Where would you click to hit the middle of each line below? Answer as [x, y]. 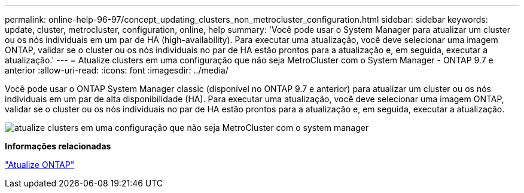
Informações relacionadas [58, 146]
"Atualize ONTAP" [40, 165]
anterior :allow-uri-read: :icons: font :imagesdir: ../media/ [117, 70]
